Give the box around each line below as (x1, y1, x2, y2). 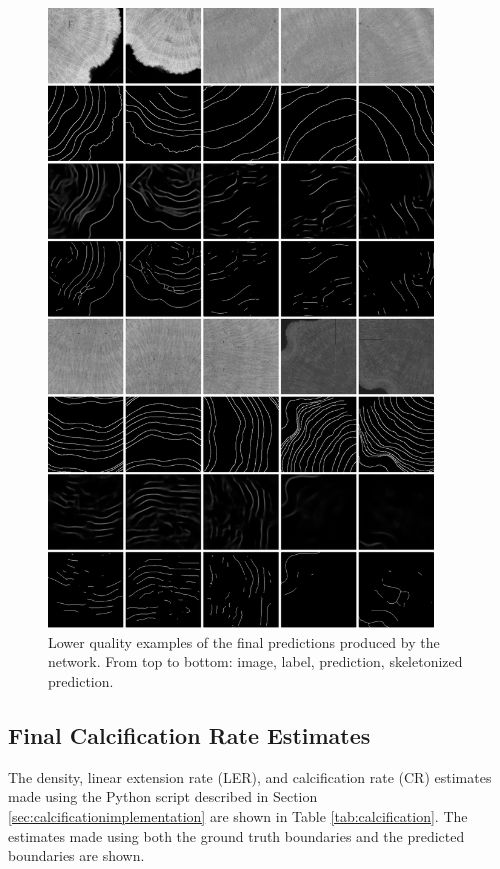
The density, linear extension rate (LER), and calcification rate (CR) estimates (8, 766, 492, 787)
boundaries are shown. (8, 845, 145, 866)
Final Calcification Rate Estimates (8, 719, 371, 750)
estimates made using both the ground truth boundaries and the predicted (8, 825, 465, 846)
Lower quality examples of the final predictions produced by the (48, 631, 440, 652)
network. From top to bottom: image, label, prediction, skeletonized (48, 651, 463, 672)
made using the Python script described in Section (8, 786, 318, 807)
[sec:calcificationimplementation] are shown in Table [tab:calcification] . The (8, 805, 468, 826)
